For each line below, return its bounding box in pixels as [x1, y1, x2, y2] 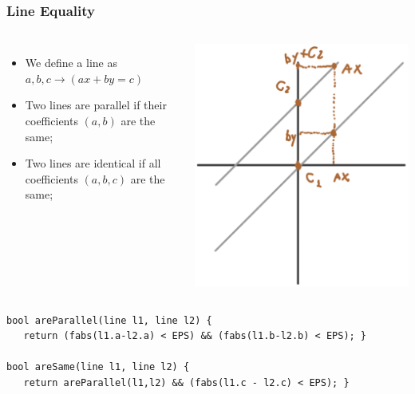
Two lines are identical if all [25, 155, 161, 171]
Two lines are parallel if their [25, 97, 167, 113]
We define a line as [25, 54, 117, 71]
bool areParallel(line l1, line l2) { [6, 314, 212, 326]
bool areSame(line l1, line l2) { [6, 361, 190, 373]
